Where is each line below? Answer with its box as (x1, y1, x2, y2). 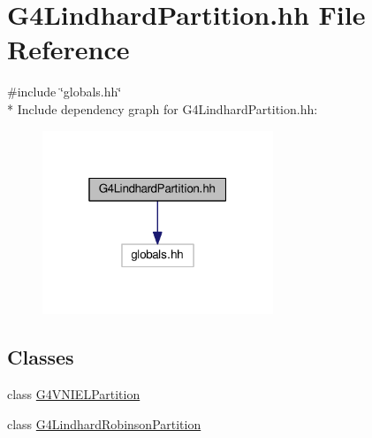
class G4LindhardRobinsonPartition (7, 414, 201, 433)
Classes (7, 343, 74, 371)
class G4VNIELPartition (7, 384, 140, 403)
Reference (7, 31, 130, 67)
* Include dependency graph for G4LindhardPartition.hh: (7, 99, 318, 118)
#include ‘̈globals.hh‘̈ (7, 82, 122, 101)
